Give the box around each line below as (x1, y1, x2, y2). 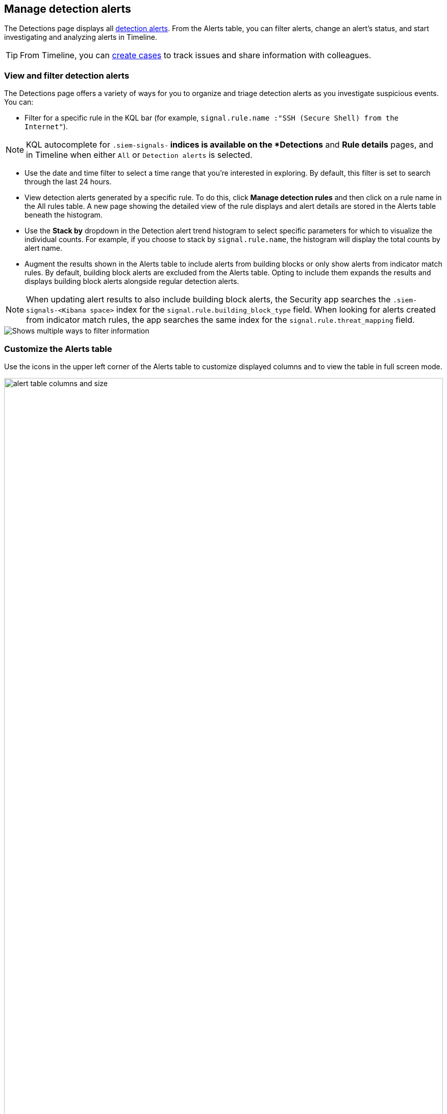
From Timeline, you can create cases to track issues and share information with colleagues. (20, 50, 371, 61)
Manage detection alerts (4, 3, 131, 15)
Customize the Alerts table (4, 343, 112, 354)
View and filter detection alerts (4, 70, 130, 81)
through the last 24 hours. (24, 177, 112, 186)
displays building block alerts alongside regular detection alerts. (24, 277, 239, 286)
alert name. (24, 244, 63, 253)
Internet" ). (24, 122, 68, 131)
